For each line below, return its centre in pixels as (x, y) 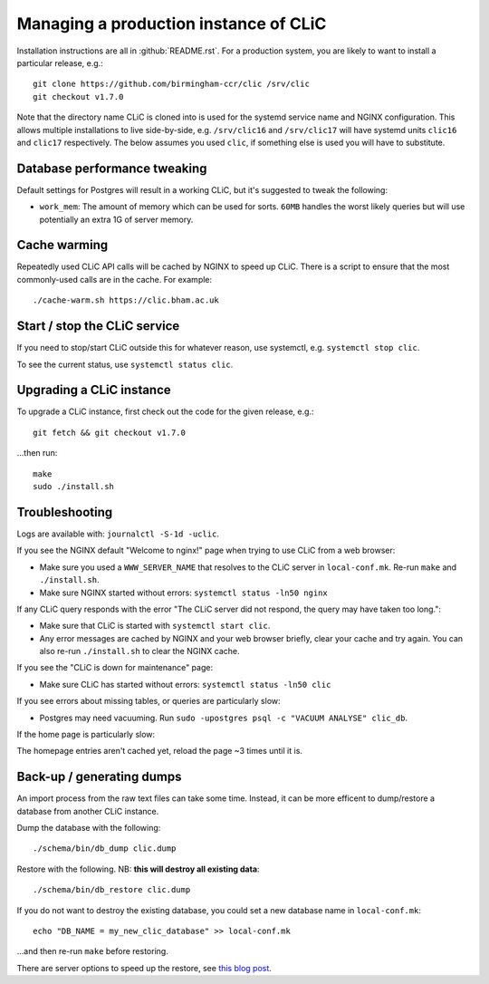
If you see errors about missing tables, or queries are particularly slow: (149, 701)
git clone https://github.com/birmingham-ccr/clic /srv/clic (171, 84)
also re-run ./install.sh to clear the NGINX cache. (139, 651)
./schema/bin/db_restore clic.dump (112, 890)
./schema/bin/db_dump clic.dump (105, 849)
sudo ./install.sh (74, 487)
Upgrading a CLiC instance (94, 390)
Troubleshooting (65, 512)
